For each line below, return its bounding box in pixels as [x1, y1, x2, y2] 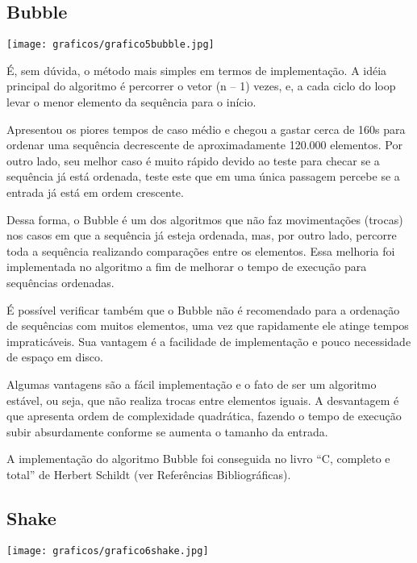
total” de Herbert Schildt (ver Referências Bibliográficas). [6, 465, 291, 482]
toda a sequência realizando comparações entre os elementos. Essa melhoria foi [6, 242, 395, 259]
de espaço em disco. [6, 348, 103, 365]
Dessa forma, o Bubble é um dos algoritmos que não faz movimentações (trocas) [6, 211, 403, 227]
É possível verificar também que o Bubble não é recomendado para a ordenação [6, 301, 400, 318]
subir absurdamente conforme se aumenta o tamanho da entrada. [6, 423, 328, 440]
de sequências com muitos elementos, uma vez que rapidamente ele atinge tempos [6, 317, 409, 334]
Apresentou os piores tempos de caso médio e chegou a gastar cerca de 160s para [6, 120, 406, 137]
